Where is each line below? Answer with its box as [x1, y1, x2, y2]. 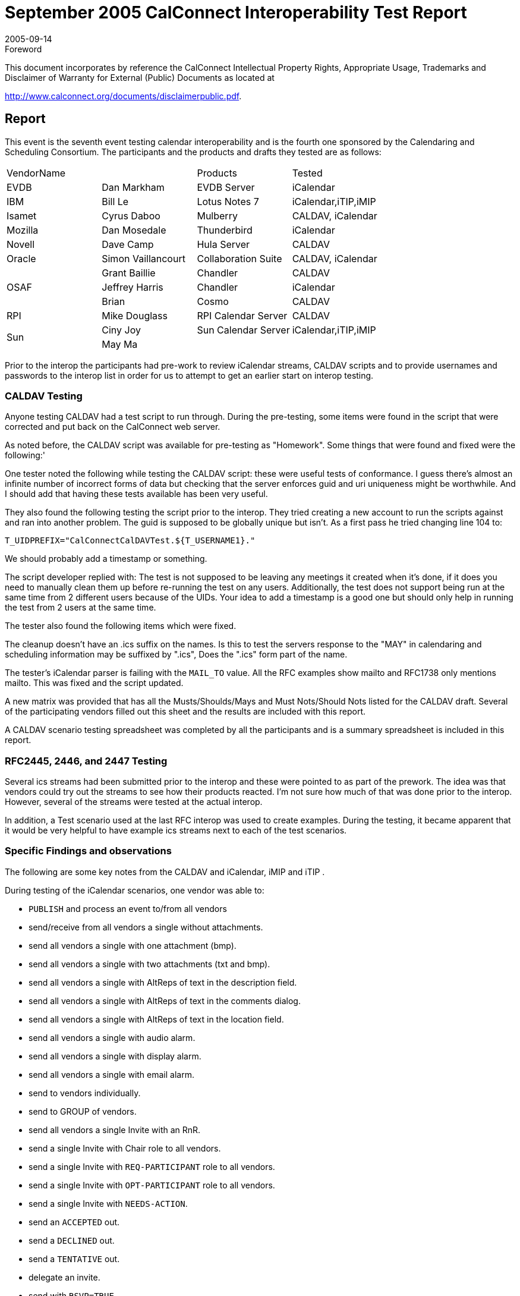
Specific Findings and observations [5, 845, 172, 857]
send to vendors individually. [29, 1087, 141, 1098]
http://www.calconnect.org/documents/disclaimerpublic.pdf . [5, 90, 242, 101]
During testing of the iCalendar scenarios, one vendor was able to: [5, 885, 264, 895]
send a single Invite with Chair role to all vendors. [29, 1143, 221, 1153]
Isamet [7, 209, 37, 222]
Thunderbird [197, 224, 253, 236]
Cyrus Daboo [102, 209, 160, 222]
